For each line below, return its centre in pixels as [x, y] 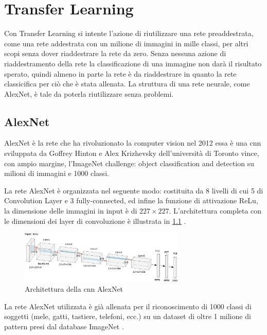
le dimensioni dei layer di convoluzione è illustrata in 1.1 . [95, 221]
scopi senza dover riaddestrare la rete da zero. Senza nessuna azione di [115, 53]
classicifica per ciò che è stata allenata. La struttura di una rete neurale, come [127, 84]
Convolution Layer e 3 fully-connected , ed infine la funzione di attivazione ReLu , [131, 200]
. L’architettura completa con [215, 211]
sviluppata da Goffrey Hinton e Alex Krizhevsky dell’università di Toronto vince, [132, 153]
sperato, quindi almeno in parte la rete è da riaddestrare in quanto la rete [120, 73]
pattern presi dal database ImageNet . [64, 326]
